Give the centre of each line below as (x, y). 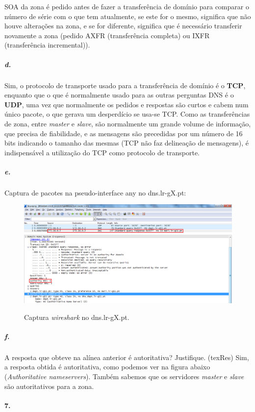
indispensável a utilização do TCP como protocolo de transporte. (102, 152)
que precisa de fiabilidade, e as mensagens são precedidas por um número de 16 (124, 133)
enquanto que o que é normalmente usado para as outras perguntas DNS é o (119, 95)
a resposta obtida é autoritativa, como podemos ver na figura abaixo (107, 367)
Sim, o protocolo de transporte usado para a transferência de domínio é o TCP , (125, 85)
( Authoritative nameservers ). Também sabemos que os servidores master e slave (124, 376)
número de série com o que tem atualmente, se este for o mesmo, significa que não (128, 16)
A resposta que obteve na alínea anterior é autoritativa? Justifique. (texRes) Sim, (127, 357)
